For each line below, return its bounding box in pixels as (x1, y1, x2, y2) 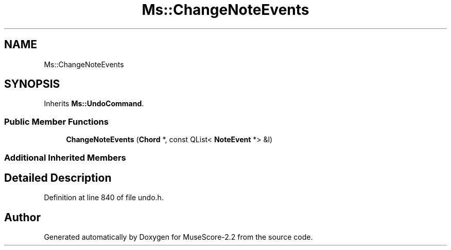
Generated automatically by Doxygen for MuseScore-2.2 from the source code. (44, 233, 313, 242)
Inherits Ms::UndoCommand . (44, 99, 144, 108)
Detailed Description (4, 171, 112, 184)
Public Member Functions (4, 116, 109, 127)
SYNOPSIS (4, 78, 60, 91)
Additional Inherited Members (4, 152, 126, 163)
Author (4, 210, 41, 224)
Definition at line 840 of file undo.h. (44, 193, 164, 202)
